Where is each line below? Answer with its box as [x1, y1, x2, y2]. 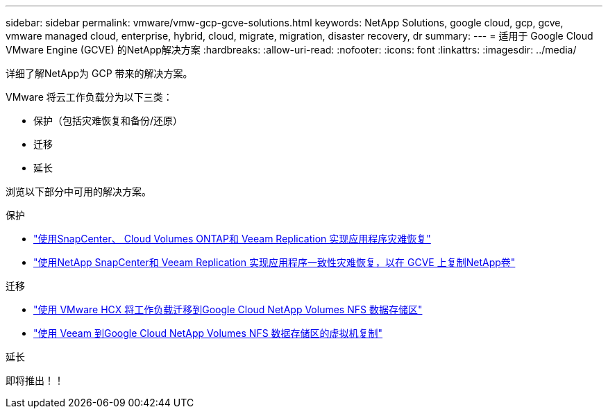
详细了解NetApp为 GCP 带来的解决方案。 [6, 67, 193, 79]
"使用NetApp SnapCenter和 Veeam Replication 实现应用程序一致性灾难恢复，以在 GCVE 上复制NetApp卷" [33, 256, 516, 268]
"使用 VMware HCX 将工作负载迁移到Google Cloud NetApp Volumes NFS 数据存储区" [33, 304, 423, 315]
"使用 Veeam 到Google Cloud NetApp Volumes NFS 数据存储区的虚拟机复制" [33, 327, 383, 339]
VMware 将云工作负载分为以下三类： [6, 91, 173, 103]
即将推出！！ [6, 374, 64, 386]
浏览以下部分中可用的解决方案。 [6, 185, 151, 197]
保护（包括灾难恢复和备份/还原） [33, 115, 183, 126]
